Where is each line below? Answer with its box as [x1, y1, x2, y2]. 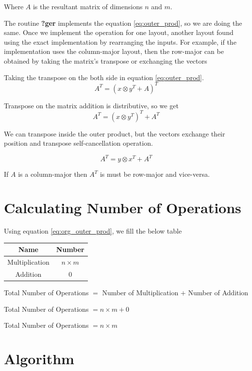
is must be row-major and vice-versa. [100, 169, 210, 179]
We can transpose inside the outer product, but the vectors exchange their [4, 128, 225, 138]
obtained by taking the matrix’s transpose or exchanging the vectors [4, 55, 207, 66]
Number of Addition [188, 287, 249, 298]
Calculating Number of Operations [4, 198, 241, 218]
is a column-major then [18, 169, 87, 179]
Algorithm [4, 349, 74, 368]
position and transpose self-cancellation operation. [4, 138, 153, 148]
